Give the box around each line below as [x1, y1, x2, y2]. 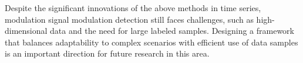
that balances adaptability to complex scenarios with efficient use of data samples [5, 36, 298, 48]
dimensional [5, 24, 48, 37]
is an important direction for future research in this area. [5, 47, 210, 60]
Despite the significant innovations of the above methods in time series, [5, 2, 261, 13]
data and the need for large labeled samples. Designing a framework [50, 24, 294, 37]
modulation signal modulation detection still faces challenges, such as [5, 13, 254, 25]
